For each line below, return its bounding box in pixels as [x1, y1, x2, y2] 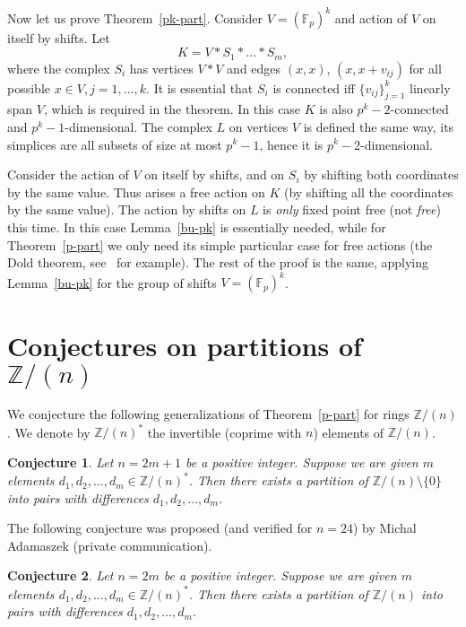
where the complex [7, 58, 110, 77]
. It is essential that [146, 78, 254, 97]
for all [409, 58, 442, 77]
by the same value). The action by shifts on [7, 200, 246, 219]
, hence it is [259, 135, 324, 153]
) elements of [313, 422, 384, 441]
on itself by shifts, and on [144, 165, 285, 184]
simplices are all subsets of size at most [7, 135, 222, 153]
